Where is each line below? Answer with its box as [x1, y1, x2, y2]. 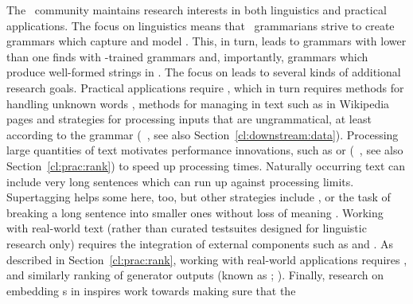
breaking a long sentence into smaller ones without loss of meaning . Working [6, 204, 384, 220]
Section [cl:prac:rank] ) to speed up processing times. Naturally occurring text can [6, 157, 406, 173]
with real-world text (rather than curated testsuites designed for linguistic [6, 220, 367, 236]
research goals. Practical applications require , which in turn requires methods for [6, 79, 404, 95]
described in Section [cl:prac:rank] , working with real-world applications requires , [6, 251, 407, 267]
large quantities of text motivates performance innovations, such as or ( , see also [6, 142, 403, 158]
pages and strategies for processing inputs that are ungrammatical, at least [6, 111, 372, 127]
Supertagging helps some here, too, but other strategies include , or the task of [6, 189, 391, 205]
